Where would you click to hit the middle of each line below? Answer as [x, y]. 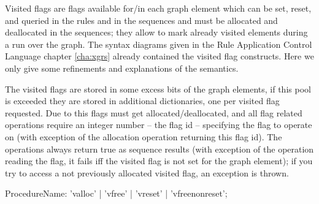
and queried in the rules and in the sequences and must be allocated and [141, 20]
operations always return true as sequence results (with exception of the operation [159, 149]
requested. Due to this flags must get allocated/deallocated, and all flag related [154, 112]
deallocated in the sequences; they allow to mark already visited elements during [156, 32]
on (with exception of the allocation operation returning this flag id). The [144, 136]
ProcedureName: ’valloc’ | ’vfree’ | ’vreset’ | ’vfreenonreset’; [116, 193]
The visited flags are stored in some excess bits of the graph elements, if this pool [158, 89]
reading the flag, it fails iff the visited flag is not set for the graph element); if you [159, 161]
